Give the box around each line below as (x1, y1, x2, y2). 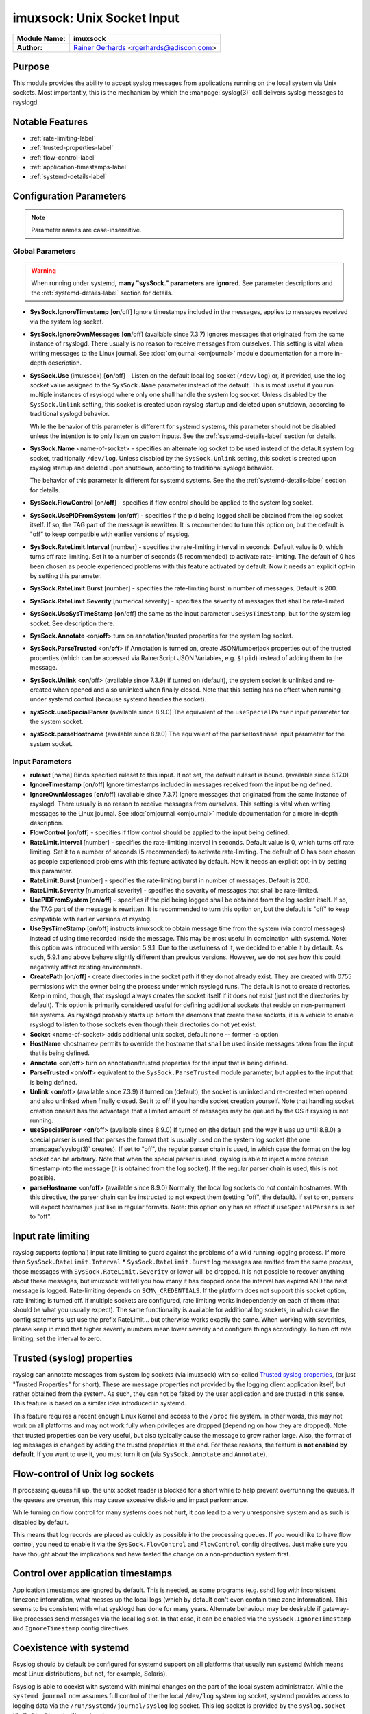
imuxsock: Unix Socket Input (12, 10, 180, 25)
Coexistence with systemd (12, 1642, 129, 1654)
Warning (31, 267, 56, 275)
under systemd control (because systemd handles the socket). (29, 695, 207, 703)
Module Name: (16, 34, 66, 43)
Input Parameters (12, 756, 72, 766)
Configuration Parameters (12, 191, 127, 202)
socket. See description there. (29, 619, 115, 627)
